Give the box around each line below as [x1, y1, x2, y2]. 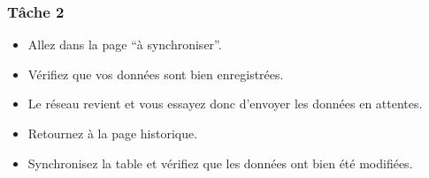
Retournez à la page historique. [27, 124, 198, 142]
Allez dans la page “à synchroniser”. [27, 35, 222, 54]
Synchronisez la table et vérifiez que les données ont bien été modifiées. [27, 153, 413, 172]
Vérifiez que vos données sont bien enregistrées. [27, 64, 284, 83]
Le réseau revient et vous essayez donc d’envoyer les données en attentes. [27, 94, 423, 113]
